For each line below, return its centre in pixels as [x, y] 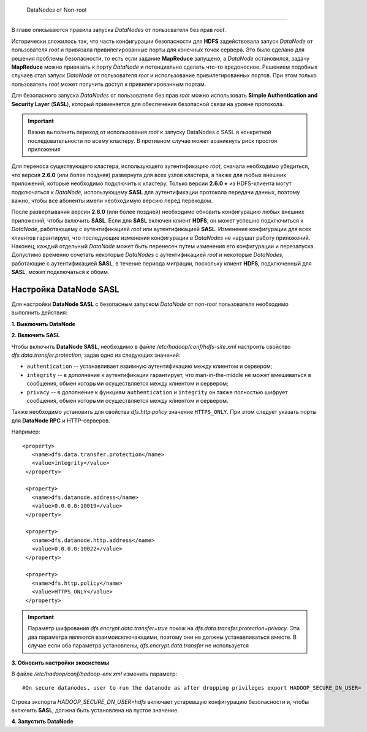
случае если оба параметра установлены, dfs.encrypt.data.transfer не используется [138, 646]
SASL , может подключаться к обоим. [60, 272]
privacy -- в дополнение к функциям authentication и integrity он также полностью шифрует [157, 392]
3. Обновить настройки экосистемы [60, 663]
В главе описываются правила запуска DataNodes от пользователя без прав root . [119, 30]
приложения [44, 150]
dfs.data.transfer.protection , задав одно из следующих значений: [96, 355]
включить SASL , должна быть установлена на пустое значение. [95, 711]
